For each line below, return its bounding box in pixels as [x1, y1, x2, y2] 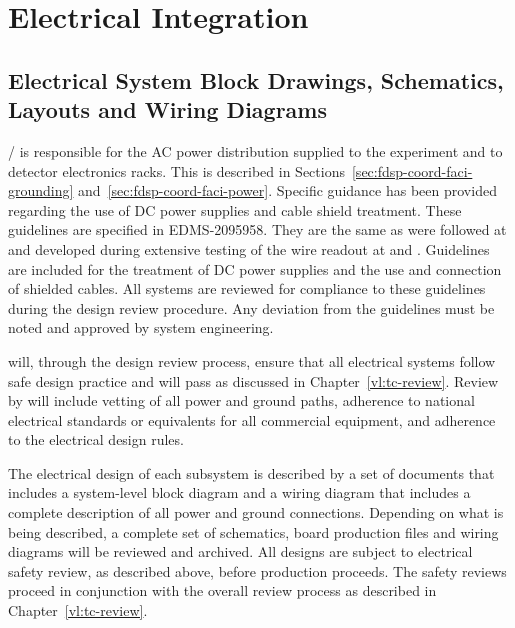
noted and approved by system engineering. [8, 317, 274, 338]
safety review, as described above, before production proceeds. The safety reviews [8, 560, 507, 581]
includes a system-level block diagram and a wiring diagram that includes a [8, 482, 471, 503]
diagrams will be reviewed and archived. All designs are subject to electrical [8, 541, 473, 562]
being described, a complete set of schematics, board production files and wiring [8, 521, 499, 542]
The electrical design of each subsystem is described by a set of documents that [8, 462, 495, 483]
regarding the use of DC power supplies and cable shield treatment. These [8, 199, 462, 220]
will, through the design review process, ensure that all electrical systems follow [8, 350, 496, 371]
